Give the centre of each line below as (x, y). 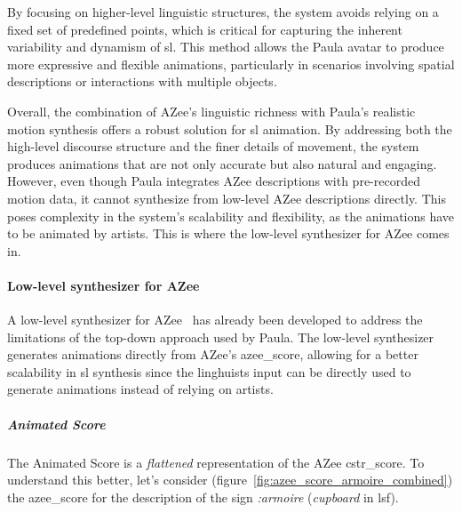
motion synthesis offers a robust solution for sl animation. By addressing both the (230, 128)
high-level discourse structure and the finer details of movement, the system (213, 146)
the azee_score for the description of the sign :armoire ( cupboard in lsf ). (203, 497)
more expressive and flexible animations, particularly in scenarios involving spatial (231, 64)
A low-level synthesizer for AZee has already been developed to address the (215, 320)
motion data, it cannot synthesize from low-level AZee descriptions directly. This (227, 198)
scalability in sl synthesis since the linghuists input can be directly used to (209, 371)
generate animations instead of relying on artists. (140, 389)
